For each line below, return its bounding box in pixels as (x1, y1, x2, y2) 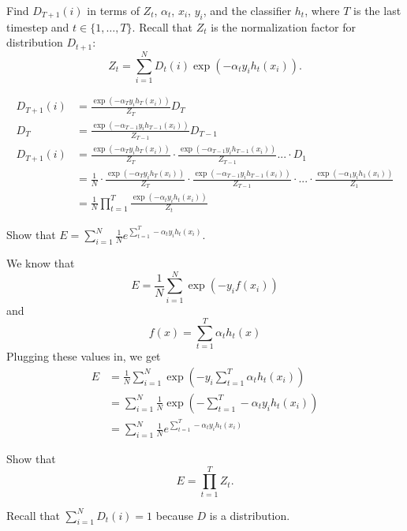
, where (304, 2, 340, 18)
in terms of (87, 2, 140, 18)
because (155, 507, 193, 523)
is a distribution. (209, 507, 290, 523)
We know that (6, 254, 75, 271)
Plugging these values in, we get (6, 348, 161, 365)
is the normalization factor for (211, 18, 357, 35)
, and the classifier (203, 2, 292, 18)
